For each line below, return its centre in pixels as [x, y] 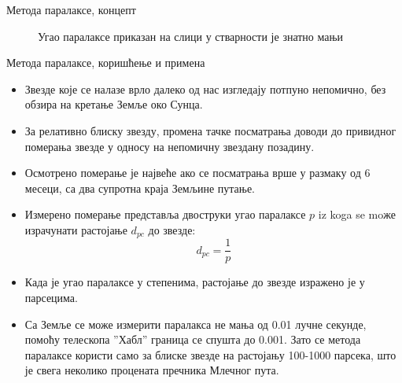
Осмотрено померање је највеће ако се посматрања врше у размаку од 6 [197, 173]
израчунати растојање [76, 229]
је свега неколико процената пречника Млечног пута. [152, 370]
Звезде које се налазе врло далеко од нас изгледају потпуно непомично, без [205, 88]
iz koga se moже [357, 214]
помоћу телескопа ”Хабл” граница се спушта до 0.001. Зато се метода [193, 339]
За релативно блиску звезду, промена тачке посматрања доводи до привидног [210, 130]
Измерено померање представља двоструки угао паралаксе [165, 214]
